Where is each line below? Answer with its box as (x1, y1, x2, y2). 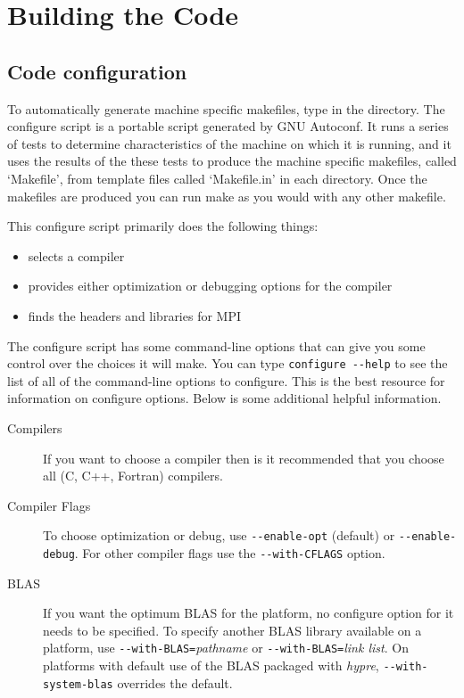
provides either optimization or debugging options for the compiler (28, 276, 393, 295)
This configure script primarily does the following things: (7, 217, 319, 235)
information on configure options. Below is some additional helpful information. (7, 389, 442, 407)
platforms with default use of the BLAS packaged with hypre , (43, 656, 379, 675)
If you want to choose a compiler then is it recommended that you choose (43, 448, 444, 467)
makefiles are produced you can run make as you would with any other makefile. (7, 186, 446, 205)
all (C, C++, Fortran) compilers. (43, 466, 223, 485)
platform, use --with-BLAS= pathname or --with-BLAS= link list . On (43, 638, 409, 657)
